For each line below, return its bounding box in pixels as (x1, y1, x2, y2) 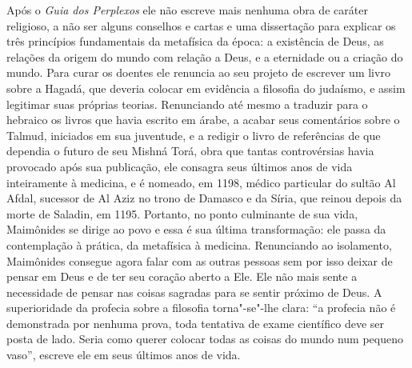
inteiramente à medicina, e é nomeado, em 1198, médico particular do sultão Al (6, 174, 396, 190)
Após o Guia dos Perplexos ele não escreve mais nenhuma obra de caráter (6, 2, 368, 18)
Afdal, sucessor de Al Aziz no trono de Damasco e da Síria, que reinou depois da (6, 190, 402, 206)
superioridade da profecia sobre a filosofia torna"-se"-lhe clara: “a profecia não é (6, 299, 396, 316)
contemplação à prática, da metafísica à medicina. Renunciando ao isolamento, (6, 236, 392, 253)
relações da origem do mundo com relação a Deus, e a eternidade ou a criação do (6, 48, 403, 65)
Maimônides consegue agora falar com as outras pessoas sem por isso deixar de (6, 252, 393, 269)
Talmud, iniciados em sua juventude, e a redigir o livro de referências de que (6, 126, 381, 143)
